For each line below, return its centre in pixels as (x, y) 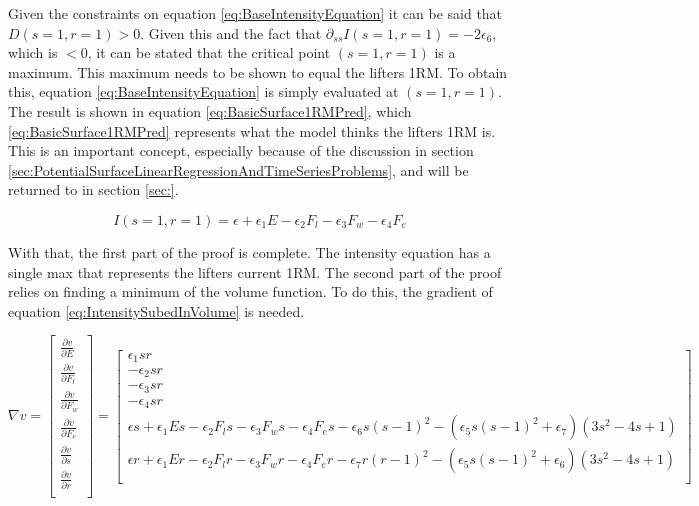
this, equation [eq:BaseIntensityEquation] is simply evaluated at (203, 91)
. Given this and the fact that (231, 32)
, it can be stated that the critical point (209, 52)
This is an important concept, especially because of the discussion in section (241, 150)
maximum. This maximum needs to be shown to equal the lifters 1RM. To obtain (258, 71)
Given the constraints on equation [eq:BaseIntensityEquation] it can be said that (255, 13)
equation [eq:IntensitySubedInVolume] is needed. (156, 310)
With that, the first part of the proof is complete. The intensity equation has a (249, 251)
